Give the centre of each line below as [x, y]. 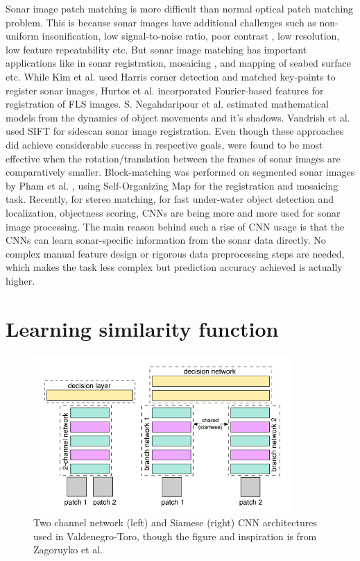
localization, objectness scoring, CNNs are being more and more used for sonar [173, 212]
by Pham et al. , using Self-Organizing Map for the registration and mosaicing [172, 185]
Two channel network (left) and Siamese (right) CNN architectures [175, 522]
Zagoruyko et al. [68, 550]
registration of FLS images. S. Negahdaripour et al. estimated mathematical [167, 104]
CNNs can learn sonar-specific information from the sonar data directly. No [166, 240]
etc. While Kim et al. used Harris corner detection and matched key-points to [171, 76]
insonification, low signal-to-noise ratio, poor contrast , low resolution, [191, 36]
